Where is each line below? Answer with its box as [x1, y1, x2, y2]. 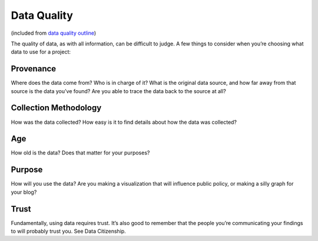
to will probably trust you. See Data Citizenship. [11, 227, 126, 235]
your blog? [11, 189, 37, 196]
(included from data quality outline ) [11, 29, 97, 37]
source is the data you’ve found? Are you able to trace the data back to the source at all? [11, 87, 226, 94]
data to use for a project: [11, 48, 71, 55]
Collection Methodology [11, 103, 102, 113]
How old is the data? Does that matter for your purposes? [11, 149, 150, 156]
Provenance [11, 64, 57, 74]
